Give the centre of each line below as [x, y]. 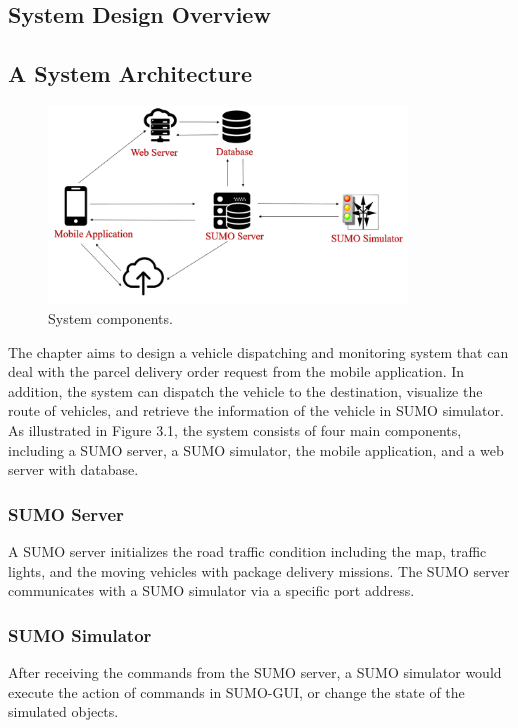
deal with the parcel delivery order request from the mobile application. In [236, 371]
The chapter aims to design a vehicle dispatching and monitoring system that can [258, 351]
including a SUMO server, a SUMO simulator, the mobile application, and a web [256, 449]
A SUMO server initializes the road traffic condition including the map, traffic [247, 551]
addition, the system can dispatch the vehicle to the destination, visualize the [245, 390]
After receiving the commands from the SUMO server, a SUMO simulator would [255, 672]
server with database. [73, 469]
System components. [110, 318]
